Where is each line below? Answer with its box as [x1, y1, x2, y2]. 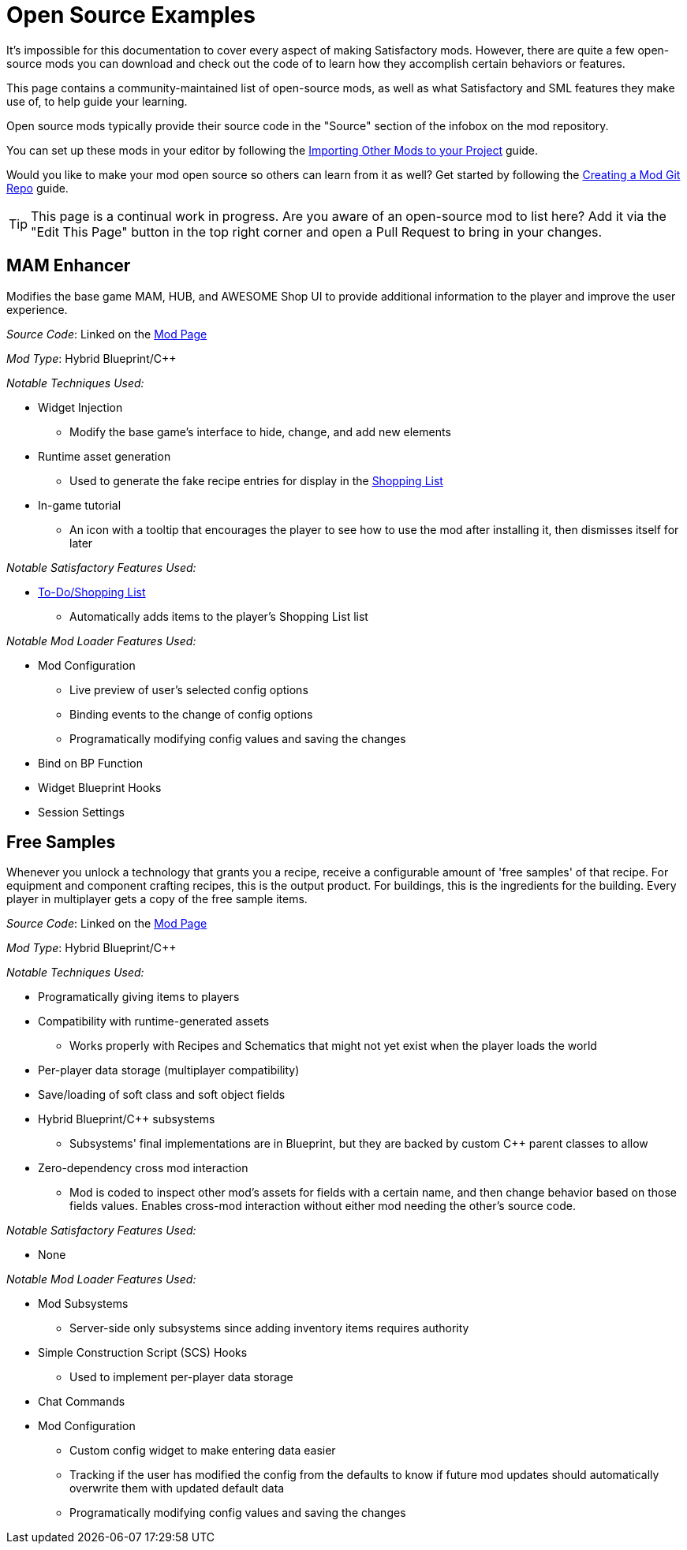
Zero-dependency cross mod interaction [38, 1161, 248, 1175]
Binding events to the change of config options [69, 707, 313, 721]
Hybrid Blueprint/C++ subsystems [38, 1112, 215, 1126]
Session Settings [38, 805, 125, 819]
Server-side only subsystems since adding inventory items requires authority [69, 1321, 469, 1335]
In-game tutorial [38, 498, 121, 512]
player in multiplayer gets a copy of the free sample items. [6, 892, 308, 906]
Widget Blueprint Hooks [38, 780, 162, 794]
